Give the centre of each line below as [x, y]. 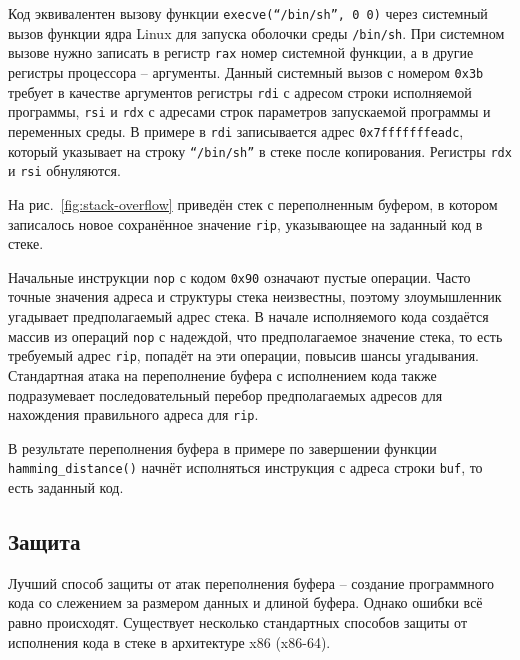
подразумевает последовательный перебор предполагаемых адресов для [225, 394]
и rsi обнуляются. [64, 170]
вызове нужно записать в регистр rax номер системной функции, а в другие [241, 52]
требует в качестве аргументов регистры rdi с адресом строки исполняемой [240, 91]
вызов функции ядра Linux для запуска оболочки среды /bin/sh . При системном [256, 32]
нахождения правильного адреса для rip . [133, 414]
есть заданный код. [66, 487]
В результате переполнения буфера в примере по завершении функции [222, 447]
